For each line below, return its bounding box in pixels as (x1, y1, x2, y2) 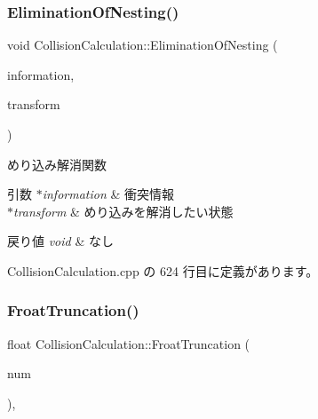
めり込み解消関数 (7, 154, 107, 173)
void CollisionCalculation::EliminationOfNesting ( (7, 36, 278, 54)
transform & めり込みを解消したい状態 (13, 202, 234, 220)
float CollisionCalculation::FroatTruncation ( (7, 334, 250, 352)
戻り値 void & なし (7, 232, 114, 250)
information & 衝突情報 (42, 185, 174, 203)
